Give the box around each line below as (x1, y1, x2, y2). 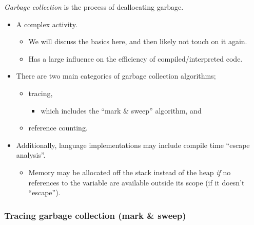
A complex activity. (16, 18, 77, 29)
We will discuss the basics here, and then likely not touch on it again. (28, 36, 247, 47)
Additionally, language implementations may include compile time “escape (16, 139, 250, 150)
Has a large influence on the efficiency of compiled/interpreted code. (28, 53, 243, 64)
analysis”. (16, 149, 46, 160)
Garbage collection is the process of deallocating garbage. (4, 2, 184, 12)
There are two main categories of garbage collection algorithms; (16, 70, 216, 81)
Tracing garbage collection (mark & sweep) (4, 209, 186, 221)
